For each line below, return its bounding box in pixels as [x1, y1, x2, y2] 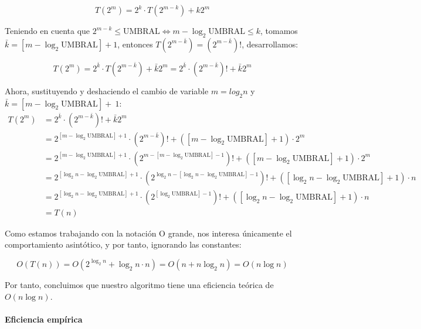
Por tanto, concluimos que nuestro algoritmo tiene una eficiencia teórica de [5, 278, 274, 290]
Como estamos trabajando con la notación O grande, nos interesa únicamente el [5, 227, 292, 239]
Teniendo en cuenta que [5, 25, 90, 36]
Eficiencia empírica [5, 313, 83, 325]
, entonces [117, 37, 153, 50]
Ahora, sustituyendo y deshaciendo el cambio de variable [5, 84, 209, 97]
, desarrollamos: [242, 37, 298, 50]
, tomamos [260, 25, 298, 36]
